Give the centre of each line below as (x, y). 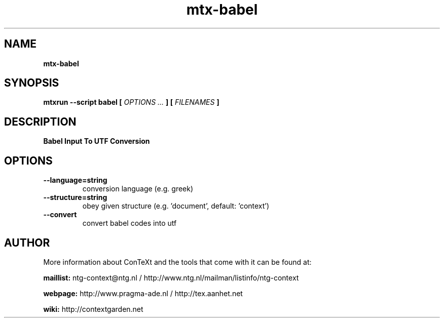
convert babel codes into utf (129, 223)
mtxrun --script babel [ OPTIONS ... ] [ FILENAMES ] (131, 102)
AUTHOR (27, 243)
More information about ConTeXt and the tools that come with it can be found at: (177, 262)
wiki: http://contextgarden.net (93, 309)
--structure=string (75, 197)
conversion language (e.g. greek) (138, 189)
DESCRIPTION (40, 122)
